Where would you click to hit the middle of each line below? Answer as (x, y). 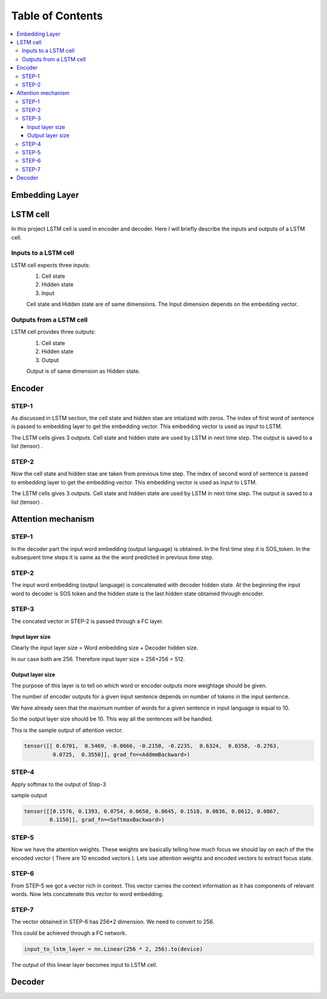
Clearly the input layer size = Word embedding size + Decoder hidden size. (105, 648)
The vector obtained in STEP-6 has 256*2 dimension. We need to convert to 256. (113, 922)
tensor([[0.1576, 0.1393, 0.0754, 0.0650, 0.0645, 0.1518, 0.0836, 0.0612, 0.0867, (152, 811)
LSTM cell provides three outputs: (54, 332)
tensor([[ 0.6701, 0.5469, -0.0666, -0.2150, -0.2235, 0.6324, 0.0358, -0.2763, (152, 746)
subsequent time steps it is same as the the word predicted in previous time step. (113, 558)
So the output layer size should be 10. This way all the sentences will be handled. (112, 719)
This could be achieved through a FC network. (69, 933)
